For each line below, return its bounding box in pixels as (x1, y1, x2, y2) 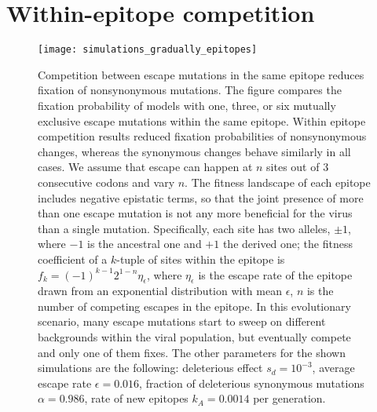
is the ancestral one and (87, 235, 202, 252)
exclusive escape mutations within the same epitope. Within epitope (38, 112, 366, 129)
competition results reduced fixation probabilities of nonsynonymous (38, 128, 367, 144)
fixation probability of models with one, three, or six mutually (38, 97, 336, 113)
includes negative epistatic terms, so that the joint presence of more (38, 189, 364, 206)
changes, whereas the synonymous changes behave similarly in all (38, 143, 351, 159)
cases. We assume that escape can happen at (38, 159, 253, 175)
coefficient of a (38, 250, 108, 267)
